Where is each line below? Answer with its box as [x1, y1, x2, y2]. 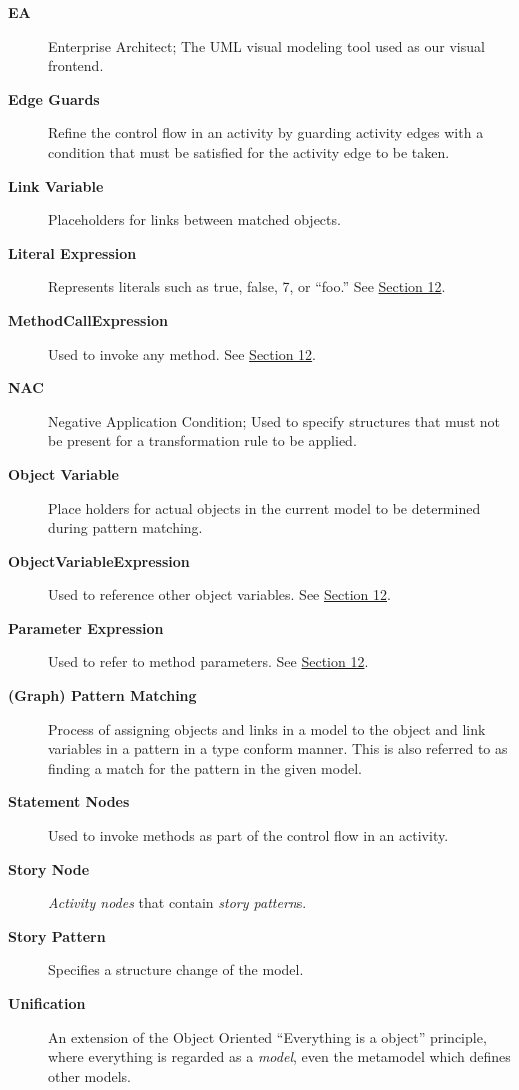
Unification [8, 993, 86, 1013]
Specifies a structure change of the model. [48, 959, 304, 980]
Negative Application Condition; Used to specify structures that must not [48, 410, 500, 431]
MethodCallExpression [8, 309, 168, 330]
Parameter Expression [8, 617, 164, 638]
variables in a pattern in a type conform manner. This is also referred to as [48, 738, 508, 759]
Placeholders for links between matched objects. [48, 209, 341, 230]
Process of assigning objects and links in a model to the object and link [48, 718, 486, 739]
